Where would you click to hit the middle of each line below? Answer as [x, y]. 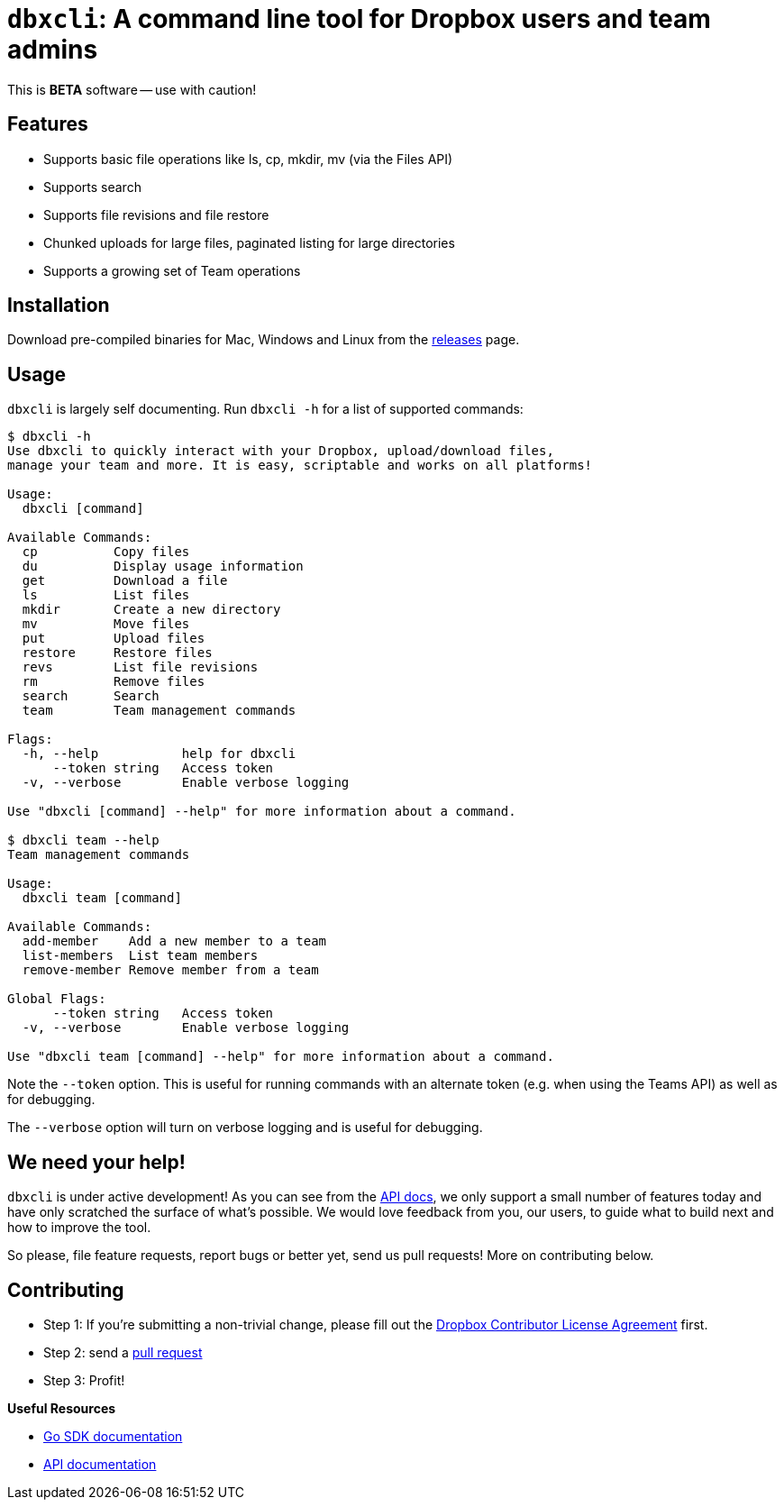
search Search [91, 696]
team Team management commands [159, 711]
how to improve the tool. [79, 1228]
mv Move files [106, 624]
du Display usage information [163, 566]
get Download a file [125, 581]
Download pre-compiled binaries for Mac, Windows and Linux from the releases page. [264, 340]
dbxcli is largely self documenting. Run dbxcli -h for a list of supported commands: [265, 409]
